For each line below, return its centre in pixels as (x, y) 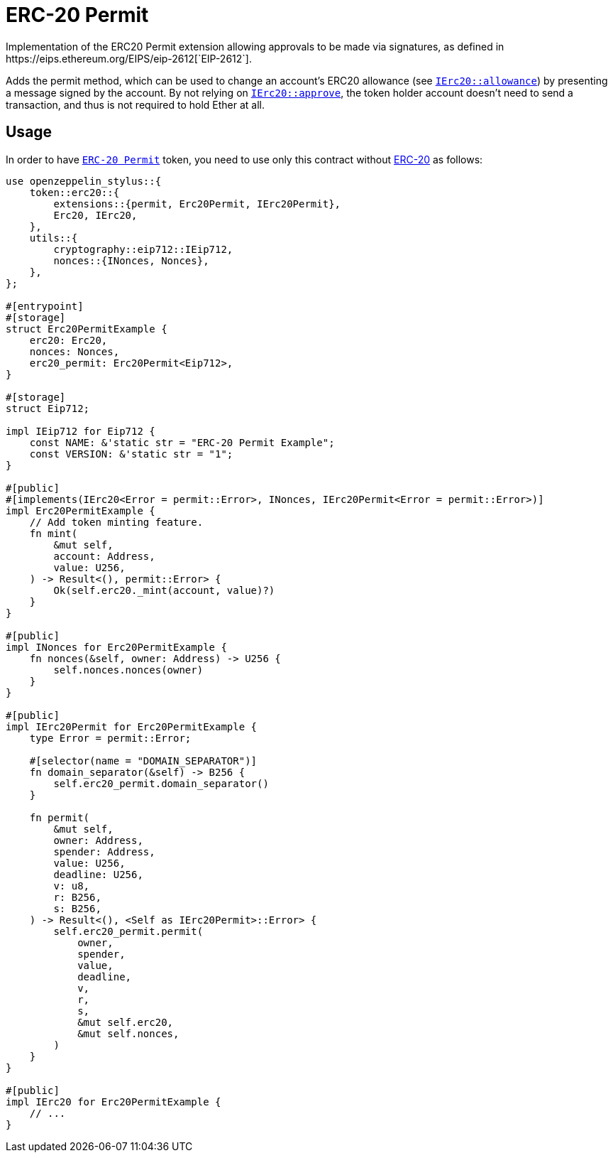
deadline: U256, (98, 874)
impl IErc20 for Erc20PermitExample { (114, 1102)
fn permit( (60, 817)
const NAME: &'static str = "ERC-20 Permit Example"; (182, 442)
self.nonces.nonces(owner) (128, 670)
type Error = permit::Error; (110, 738)
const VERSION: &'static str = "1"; (131, 454)
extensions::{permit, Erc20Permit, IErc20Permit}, (197, 204)
